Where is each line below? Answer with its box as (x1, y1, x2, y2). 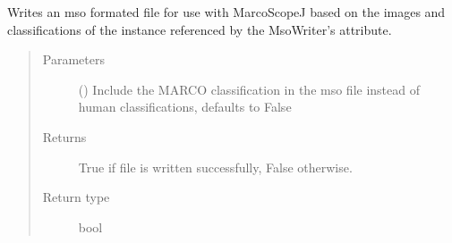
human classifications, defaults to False (78, 97, 292, 116)
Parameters (42, 50, 105, 69)
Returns (42, 127, 87, 146)
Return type (42, 188, 110, 206)
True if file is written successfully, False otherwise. (78, 157, 353, 176)
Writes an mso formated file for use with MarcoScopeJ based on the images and (7, 3, 446, 21)
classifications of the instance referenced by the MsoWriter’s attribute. (7, 20, 392, 38)
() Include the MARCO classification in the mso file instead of (78, 80, 421, 98)
